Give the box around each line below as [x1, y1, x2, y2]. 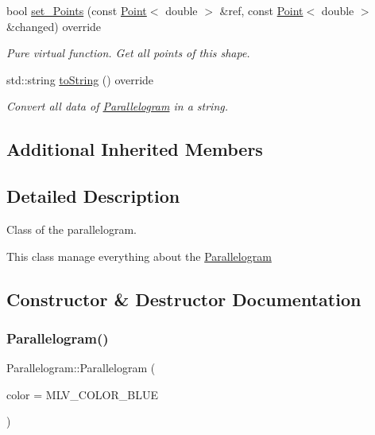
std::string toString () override [6, 71, 154, 87]
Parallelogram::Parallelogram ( [6, 359, 156, 376]
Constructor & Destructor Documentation [6, 286, 361, 311]
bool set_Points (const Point [6, 2, 147, 18]
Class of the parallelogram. [6, 220, 137, 237]
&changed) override [6, 17, 102, 34]
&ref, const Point [219, 2, 303, 18]
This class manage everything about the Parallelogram [6, 247, 272, 264]
